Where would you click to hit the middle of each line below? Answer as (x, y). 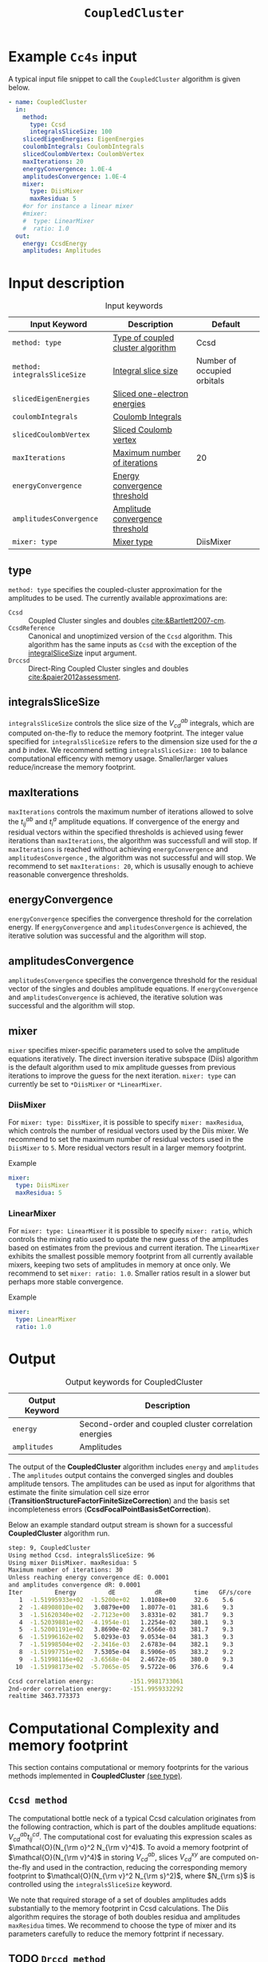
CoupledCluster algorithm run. (59, 1533)
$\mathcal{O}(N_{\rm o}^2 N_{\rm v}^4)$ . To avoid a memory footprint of (128, 1847)
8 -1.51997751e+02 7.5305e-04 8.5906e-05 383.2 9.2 (126, 1652)
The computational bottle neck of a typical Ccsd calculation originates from (132, 1819)
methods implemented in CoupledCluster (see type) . (96, 1776)
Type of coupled (144, 338)
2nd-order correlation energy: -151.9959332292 (96, 1689)
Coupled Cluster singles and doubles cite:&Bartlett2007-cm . (127, 621)
